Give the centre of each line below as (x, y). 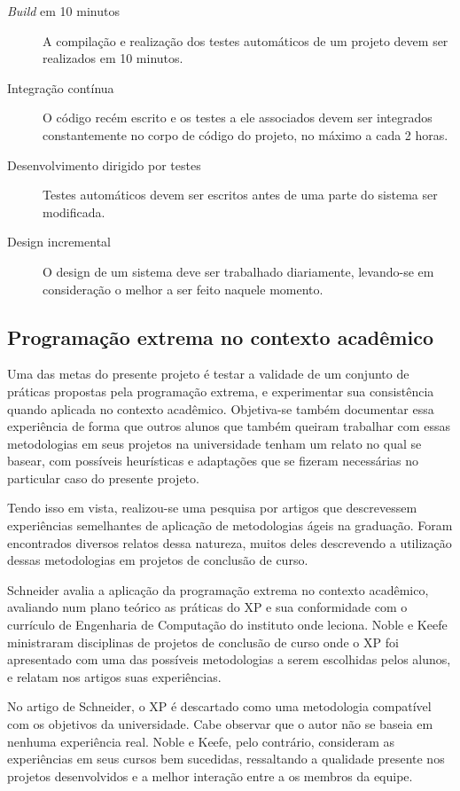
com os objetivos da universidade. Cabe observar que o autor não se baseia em (220, 724)
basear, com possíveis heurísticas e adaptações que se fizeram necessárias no (213, 461)
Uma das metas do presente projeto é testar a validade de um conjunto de (208, 374)
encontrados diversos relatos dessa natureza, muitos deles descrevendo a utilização (230, 542)
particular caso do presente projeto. (103, 478)
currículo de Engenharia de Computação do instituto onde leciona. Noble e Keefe (227, 625)
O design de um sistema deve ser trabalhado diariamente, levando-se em (238, 271)
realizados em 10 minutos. (113, 58)
